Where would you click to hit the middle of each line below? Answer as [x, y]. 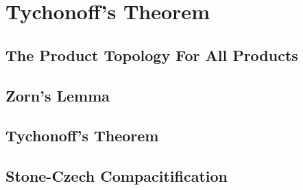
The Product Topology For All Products [152, 55]
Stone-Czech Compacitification [117, 176]
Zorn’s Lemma [58, 95]
